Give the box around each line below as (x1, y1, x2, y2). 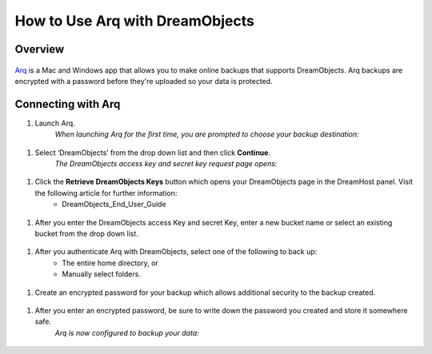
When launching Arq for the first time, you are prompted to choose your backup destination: (54, 129, 359, 139)
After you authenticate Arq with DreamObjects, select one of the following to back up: (34, 247, 318, 257)
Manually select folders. (62, 269, 142, 279)
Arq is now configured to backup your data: (54, 328, 199, 337)
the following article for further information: (34, 188, 178, 197)
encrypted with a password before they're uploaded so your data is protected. (14, 76, 273, 86)
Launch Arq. (34, 118, 75, 128)
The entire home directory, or (62, 258, 159, 268)
